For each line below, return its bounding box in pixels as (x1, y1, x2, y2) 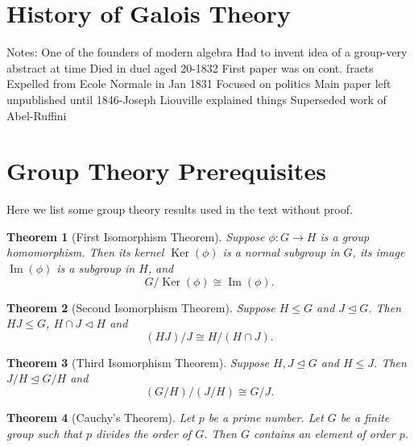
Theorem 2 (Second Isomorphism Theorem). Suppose (6, 299, 275, 315)
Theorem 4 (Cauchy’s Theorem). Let (6, 408, 195, 425)
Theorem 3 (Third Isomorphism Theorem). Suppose (6, 353, 270, 370)
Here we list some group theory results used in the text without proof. (6, 201, 353, 218)
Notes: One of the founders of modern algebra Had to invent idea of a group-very (6, 44, 408, 61)
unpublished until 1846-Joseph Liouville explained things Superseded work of (6, 90, 387, 107)
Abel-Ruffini (6, 107, 67, 123)
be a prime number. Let (208, 408, 324, 425)
